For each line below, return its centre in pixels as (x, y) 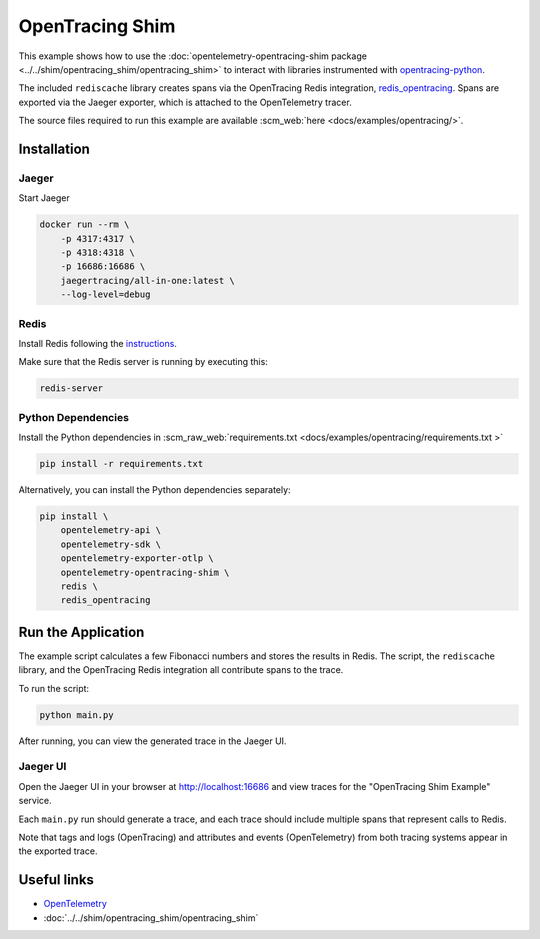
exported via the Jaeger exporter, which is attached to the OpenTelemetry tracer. (185, 102)
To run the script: (54, 688)
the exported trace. (58, 851)
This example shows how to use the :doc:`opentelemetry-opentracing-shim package (192, 56)
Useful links (56, 880)
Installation (54, 148)
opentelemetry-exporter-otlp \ (137, 558)
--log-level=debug (105, 294)
